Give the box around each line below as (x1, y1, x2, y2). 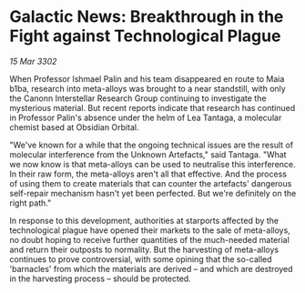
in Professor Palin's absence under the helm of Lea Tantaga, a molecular (9, 112, 282, 123)
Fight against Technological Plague (9, 25, 281, 46)
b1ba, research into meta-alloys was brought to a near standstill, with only (9, 83, 287, 94)
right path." (9, 197, 52, 208)
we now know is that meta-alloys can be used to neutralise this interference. (9, 158, 296, 169)
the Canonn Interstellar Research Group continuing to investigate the (9, 93, 267, 104)
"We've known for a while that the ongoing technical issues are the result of (9, 139, 294, 150)
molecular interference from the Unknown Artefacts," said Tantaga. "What (9, 148, 287, 160)
